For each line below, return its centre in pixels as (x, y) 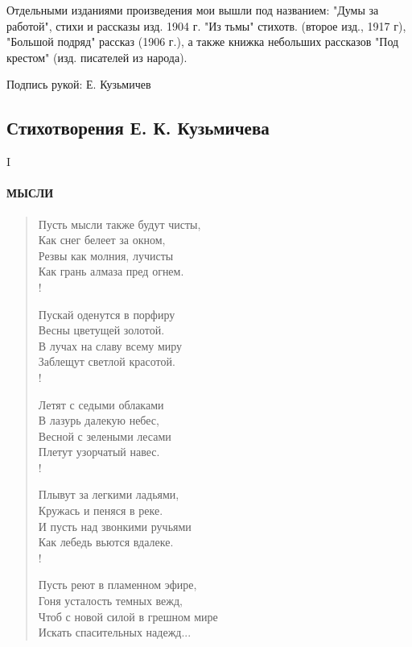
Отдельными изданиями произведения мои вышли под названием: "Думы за (193, 10)
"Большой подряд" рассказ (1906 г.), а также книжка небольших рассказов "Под (203, 41)
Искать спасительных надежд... (115, 632)
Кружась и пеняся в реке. (101, 510)
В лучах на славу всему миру (110, 345)
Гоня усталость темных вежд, (110, 601)
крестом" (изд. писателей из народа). (97, 57)
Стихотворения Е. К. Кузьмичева (138, 128)
